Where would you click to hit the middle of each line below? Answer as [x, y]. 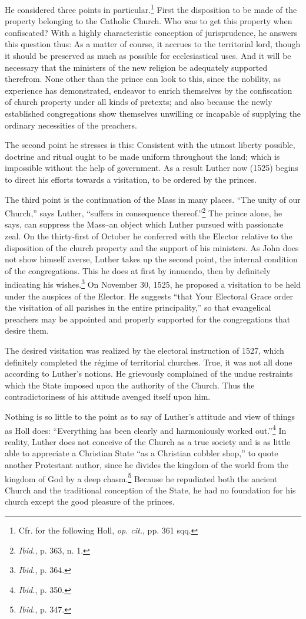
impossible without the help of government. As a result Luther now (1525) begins [152, 168]
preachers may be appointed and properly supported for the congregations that [148, 319]
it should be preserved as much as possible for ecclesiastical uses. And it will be [148, 56]
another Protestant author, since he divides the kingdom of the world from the [147, 465]
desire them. [27, 330]
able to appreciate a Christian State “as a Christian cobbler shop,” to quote [142, 453]
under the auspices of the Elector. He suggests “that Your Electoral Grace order [149, 296]
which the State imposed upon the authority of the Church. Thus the [130, 385]
